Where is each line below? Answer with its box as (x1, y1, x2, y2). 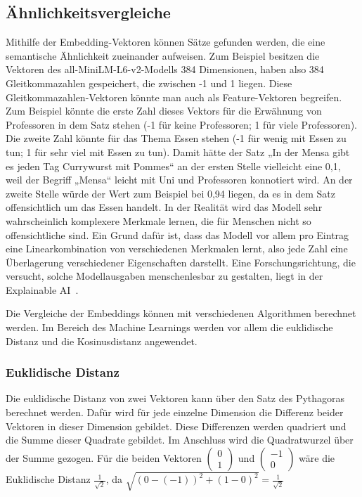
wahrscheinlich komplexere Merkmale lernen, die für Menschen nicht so (6, 213, 311, 228)
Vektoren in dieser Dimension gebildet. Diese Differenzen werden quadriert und (6, 418, 347, 433)
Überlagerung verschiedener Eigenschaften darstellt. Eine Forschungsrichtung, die (6, 254, 356, 269)
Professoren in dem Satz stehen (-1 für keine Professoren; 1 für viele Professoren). (6, 117, 357, 131)
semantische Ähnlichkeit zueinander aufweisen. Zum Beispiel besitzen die (6, 48, 320, 63)
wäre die (299, 450, 335, 465)
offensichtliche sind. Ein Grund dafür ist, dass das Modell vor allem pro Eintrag (6, 227, 349, 242)
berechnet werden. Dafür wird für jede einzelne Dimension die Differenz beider (6, 405, 344, 420)
